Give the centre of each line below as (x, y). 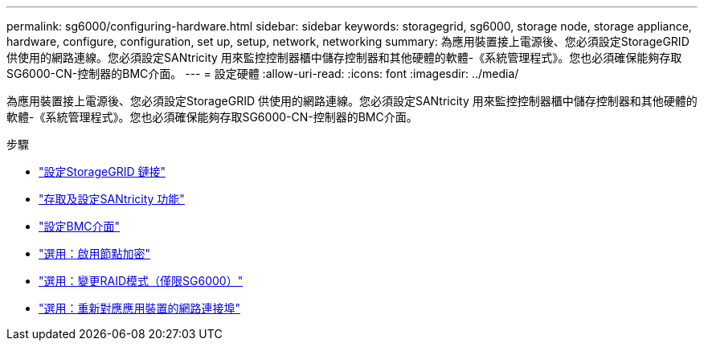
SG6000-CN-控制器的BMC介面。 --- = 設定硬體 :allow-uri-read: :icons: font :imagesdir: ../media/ (263, 73)
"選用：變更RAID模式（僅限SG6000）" (141, 281)
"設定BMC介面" (80, 226)
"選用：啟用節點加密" (95, 253)
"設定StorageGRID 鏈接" (102, 171)
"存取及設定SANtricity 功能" (112, 199)
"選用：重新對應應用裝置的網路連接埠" (140, 308)
